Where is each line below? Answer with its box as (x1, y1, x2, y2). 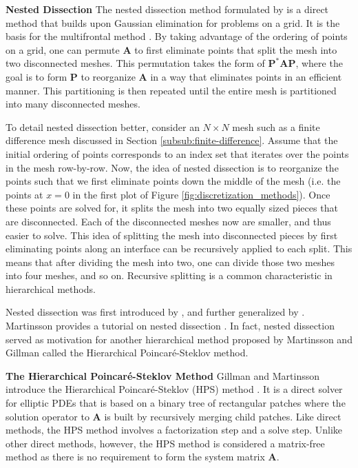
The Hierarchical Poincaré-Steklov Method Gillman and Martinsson (6, 368, 319, 383)
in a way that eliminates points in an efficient (150, 69, 342, 83)
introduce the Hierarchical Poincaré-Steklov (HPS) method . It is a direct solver (6, 382, 343, 396)
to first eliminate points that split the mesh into (134, 42, 337, 57)
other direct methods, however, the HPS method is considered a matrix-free (6, 436, 325, 450)
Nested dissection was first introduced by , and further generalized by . (6, 305, 305, 319)
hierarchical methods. (6, 281, 96, 296)
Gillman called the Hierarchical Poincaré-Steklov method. (6, 345, 249, 360)
